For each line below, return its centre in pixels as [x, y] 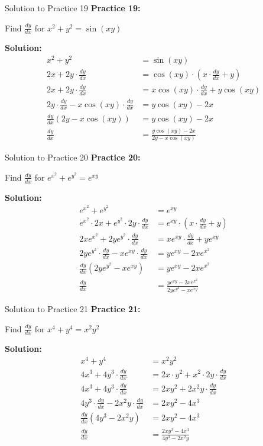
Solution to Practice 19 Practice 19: [73, 8]
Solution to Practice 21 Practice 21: [73, 309]
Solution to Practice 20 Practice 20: [73, 157]
